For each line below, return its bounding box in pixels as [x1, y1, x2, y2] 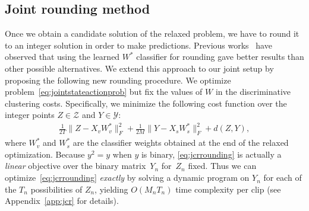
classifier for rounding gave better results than [136, 50, 304, 63]
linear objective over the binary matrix [5, 159, 146, 172]
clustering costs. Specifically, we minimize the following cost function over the [5, 97, 287, 109]
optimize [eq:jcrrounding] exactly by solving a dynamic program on [5, 171, 250, 184]
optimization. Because [5, 148, 85, 160]
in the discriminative [215, 85, 291, 98]
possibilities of [30, 183, 83, 195]
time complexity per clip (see [175, 183, 281, 195]
